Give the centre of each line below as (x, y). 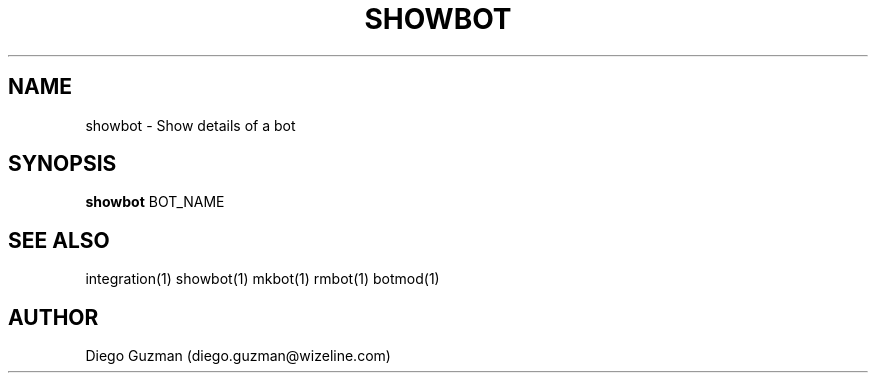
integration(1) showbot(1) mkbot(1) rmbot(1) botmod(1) (262, 279)
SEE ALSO (59, 240)
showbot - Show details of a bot (190, 125)
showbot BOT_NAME (155, 202)
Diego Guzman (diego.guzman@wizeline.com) (238, 356)
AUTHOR (53, 317)
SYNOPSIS (62, 164)
